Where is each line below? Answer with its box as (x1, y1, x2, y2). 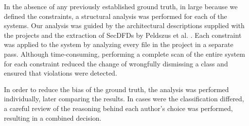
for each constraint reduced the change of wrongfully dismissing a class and (4, 58, 228, 68)
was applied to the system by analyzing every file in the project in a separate (4, 39, 233, 49)
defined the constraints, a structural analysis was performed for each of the (4, 11, 227, 21)
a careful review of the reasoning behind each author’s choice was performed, (4, 103, 233, 113)
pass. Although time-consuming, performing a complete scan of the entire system (4, 48, 245, 59)
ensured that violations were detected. (4, 68, 117, 78)
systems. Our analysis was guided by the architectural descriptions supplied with (4, 20, 245, 31)
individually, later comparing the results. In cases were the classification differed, (4, 94, 244, 104)
